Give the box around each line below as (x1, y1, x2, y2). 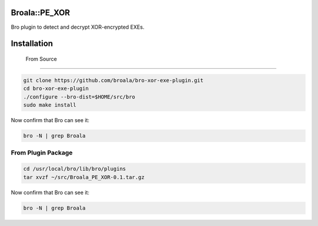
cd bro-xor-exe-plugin (23, 85, 89, 92)
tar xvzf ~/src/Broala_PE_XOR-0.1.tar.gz (23, 174, 145, 180)
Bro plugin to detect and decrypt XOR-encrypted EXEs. (11, 23, 144, 31)
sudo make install (23, 102, 77, 109)
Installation (11, 39, 53, 49)
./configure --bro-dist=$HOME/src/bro (23, 93, 135, 100)
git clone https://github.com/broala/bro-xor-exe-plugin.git (23, 77, 204, 83)
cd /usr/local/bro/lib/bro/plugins (23, 166, 126, 173)
